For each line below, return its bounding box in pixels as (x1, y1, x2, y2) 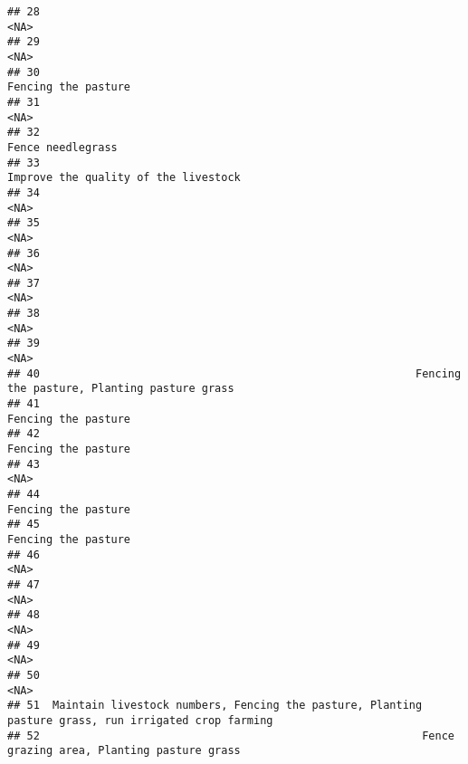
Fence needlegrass (7, 140, 118, 154)
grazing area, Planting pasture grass (7, 744, 241, 758)
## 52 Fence (7, 729, 454, 742)
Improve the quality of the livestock (7, 171, 241, 185)
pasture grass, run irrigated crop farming (7, 713, 273, 727)
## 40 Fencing (7, 367, 462, 380)
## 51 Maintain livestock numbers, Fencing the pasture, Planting (7, 699, 423, 712)
